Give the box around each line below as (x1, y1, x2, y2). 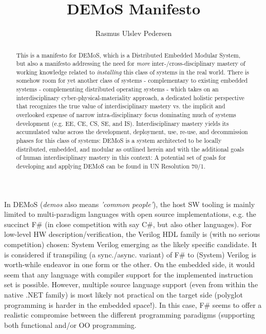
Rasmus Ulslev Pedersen (95, 28, 172, 39)
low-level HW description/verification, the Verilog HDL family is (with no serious (4, 229, 260, 239)
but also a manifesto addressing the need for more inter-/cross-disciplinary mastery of (16, 59, 245, 68)
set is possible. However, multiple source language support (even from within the (4, 279, 258, 290)
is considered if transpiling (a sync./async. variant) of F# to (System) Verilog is (4, 249, 256, 259)
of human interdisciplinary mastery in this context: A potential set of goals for (16, 153, 226, 162)
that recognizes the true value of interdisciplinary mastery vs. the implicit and (16, 102, 225, 110)
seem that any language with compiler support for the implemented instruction (4, 269, 253, 280)
